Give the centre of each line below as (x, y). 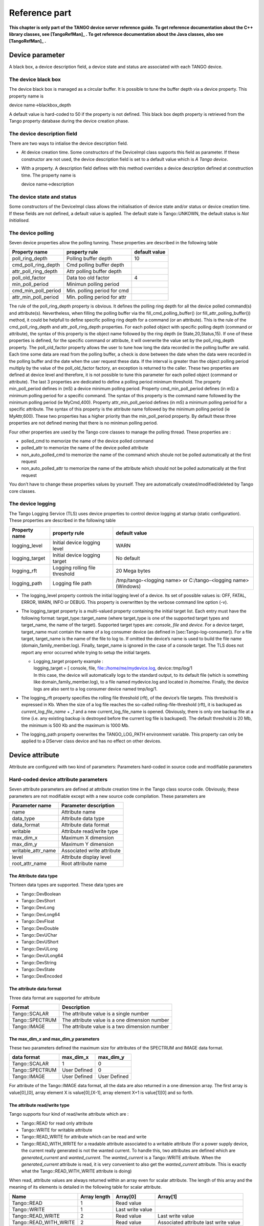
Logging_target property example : (68, 662)
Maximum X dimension (88, 838)
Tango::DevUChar (39, 935)
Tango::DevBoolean (41, 894)
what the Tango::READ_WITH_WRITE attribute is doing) (77, 1171)
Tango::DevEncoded (42, 976)
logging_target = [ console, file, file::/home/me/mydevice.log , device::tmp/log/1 (113, 668)
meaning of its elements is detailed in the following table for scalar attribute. (86, 1187)
